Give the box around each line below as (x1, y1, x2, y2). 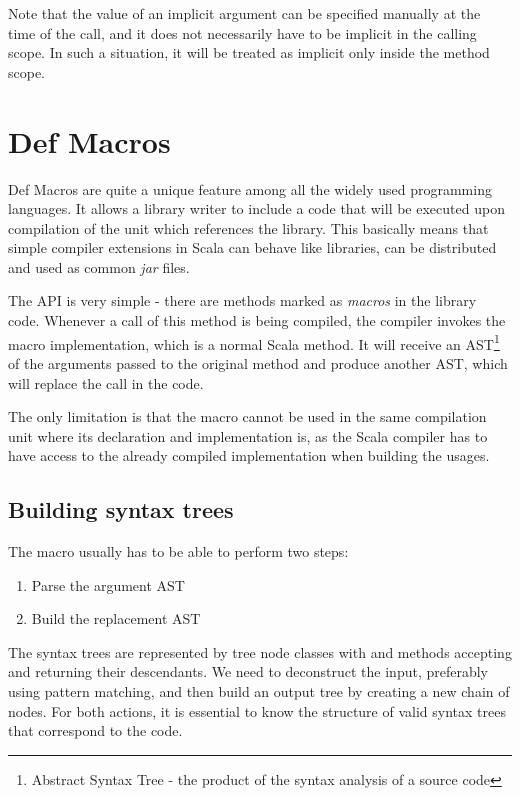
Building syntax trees (8, 494, 234, 525)
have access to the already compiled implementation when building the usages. (8, 445, 490, 466)
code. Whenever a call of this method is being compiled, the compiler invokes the (8, 310, 506, 331)
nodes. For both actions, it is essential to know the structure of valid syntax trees (8, 700, 506, 721)
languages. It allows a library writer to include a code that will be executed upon (8, 198, 505, 219)
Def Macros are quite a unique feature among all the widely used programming (8, 178, 492, 199)
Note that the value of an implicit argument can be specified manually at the (8, 3, 481, 23)
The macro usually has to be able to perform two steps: (8, 541, 349, 562)
